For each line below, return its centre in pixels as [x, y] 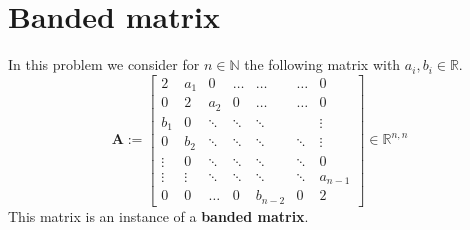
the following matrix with [322, 64]
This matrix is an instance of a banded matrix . [158, 215]
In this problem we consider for [104, 64]
